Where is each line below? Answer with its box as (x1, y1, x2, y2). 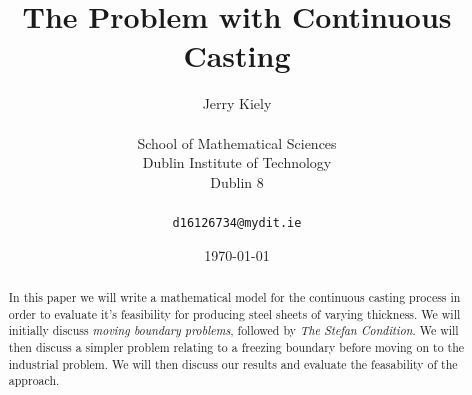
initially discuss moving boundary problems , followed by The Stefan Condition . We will (8, 322, 459, 339)
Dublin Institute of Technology (142, 152, 332, 173)
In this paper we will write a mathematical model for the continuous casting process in (8, 288, 461, 305)
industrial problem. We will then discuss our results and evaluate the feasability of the (8, 355, 458, 372)
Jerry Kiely (202, 93, 272, 114)
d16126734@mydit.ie (172, 215, 302, 230)
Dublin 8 (210, 171, 264, 192)
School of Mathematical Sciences (137, 132, 337, 153)
